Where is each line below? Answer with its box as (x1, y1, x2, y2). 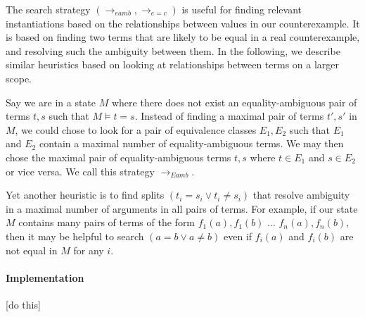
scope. (6, 70, 32, 85)
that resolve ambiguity (252, 187, 350, 202)
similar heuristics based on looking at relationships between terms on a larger (6, 57, 340, 72)
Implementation (6, 270, 84, 285)
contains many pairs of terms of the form (18, 215, 196, 230)
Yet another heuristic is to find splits (6, 187, 165, 202)
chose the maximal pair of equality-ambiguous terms (6, 149, 231, 164)
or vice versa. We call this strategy (6, 163, 155, 178)
